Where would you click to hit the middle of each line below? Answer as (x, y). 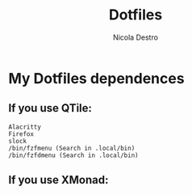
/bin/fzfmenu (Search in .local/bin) (72, 148)
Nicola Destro (136, 37)
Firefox (21, 134)
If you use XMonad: (58, 180)
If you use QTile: (50, 108)
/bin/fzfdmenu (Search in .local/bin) (73, 155)
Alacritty (25, 127)
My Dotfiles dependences (96, 78)
